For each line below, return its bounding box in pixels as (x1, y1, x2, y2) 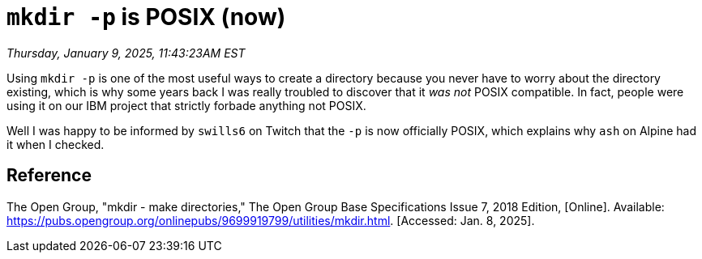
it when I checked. (6, 137, 105, 151)
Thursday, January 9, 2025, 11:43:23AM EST (6, 45, 246, 60)
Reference (6, 165, 92, 186)
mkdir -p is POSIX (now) (6, 3, 286, 31)
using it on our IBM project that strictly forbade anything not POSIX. (6, 98, 366, 113)
